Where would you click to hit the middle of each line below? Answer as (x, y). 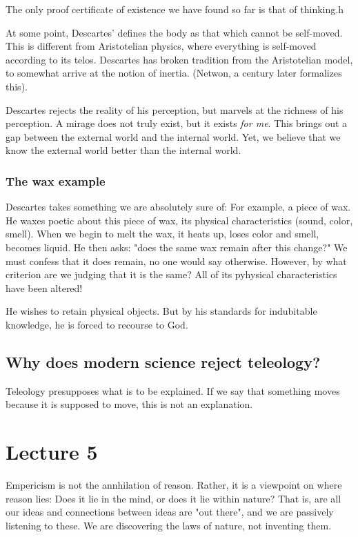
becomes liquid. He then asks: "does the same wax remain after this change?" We (177, 247)
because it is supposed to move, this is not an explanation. (129, 404)
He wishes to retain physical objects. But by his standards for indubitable (161, 311)
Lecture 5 (52, 452)
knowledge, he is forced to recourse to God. (97, 324)
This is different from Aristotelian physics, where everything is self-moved (161, 46)
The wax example (56, 180)
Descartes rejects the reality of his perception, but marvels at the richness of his (175, 109)
